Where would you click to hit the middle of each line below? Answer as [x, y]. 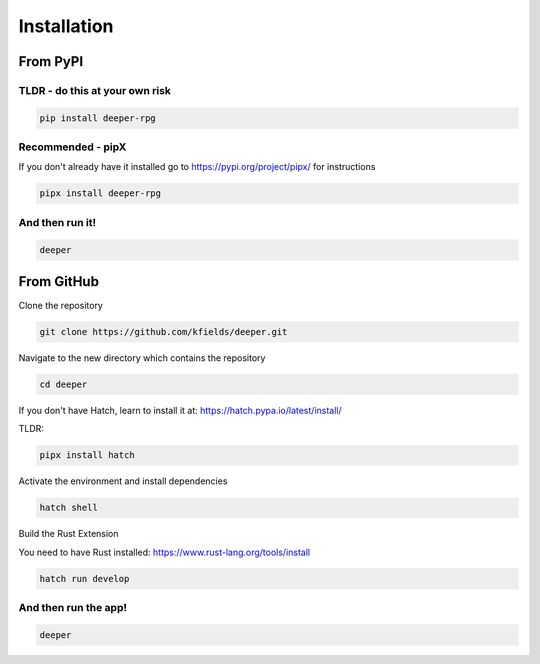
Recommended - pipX [72, 147]
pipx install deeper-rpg [100, 193]
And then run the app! [72, 608]
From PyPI [51, 61]
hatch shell [69, 508]
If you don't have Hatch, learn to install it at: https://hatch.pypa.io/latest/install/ [180, 411]
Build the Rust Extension [68, 534]
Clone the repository [61, 306]
